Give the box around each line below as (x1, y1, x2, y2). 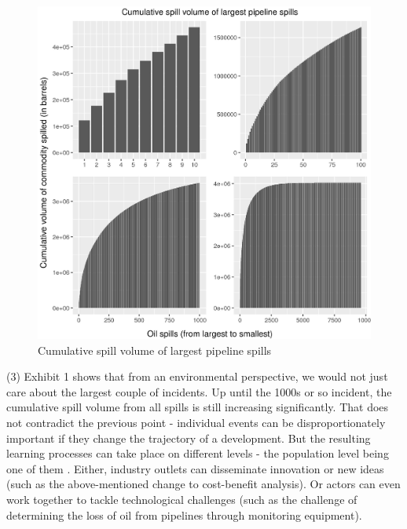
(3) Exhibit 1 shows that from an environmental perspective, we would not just (6, 368, 388, 385)
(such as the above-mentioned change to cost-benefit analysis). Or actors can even (6, 476, 401, 492)
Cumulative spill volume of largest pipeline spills (38, 341, 272, 358)
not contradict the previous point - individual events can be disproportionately (6, 414, 386, 430)
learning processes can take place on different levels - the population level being (6, 445, 389, 462)
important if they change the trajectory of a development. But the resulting (6, 429, 371, 446)
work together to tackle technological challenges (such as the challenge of (6, 491, 357, 507)
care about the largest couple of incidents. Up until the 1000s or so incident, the (6, 383, 392, 399)
